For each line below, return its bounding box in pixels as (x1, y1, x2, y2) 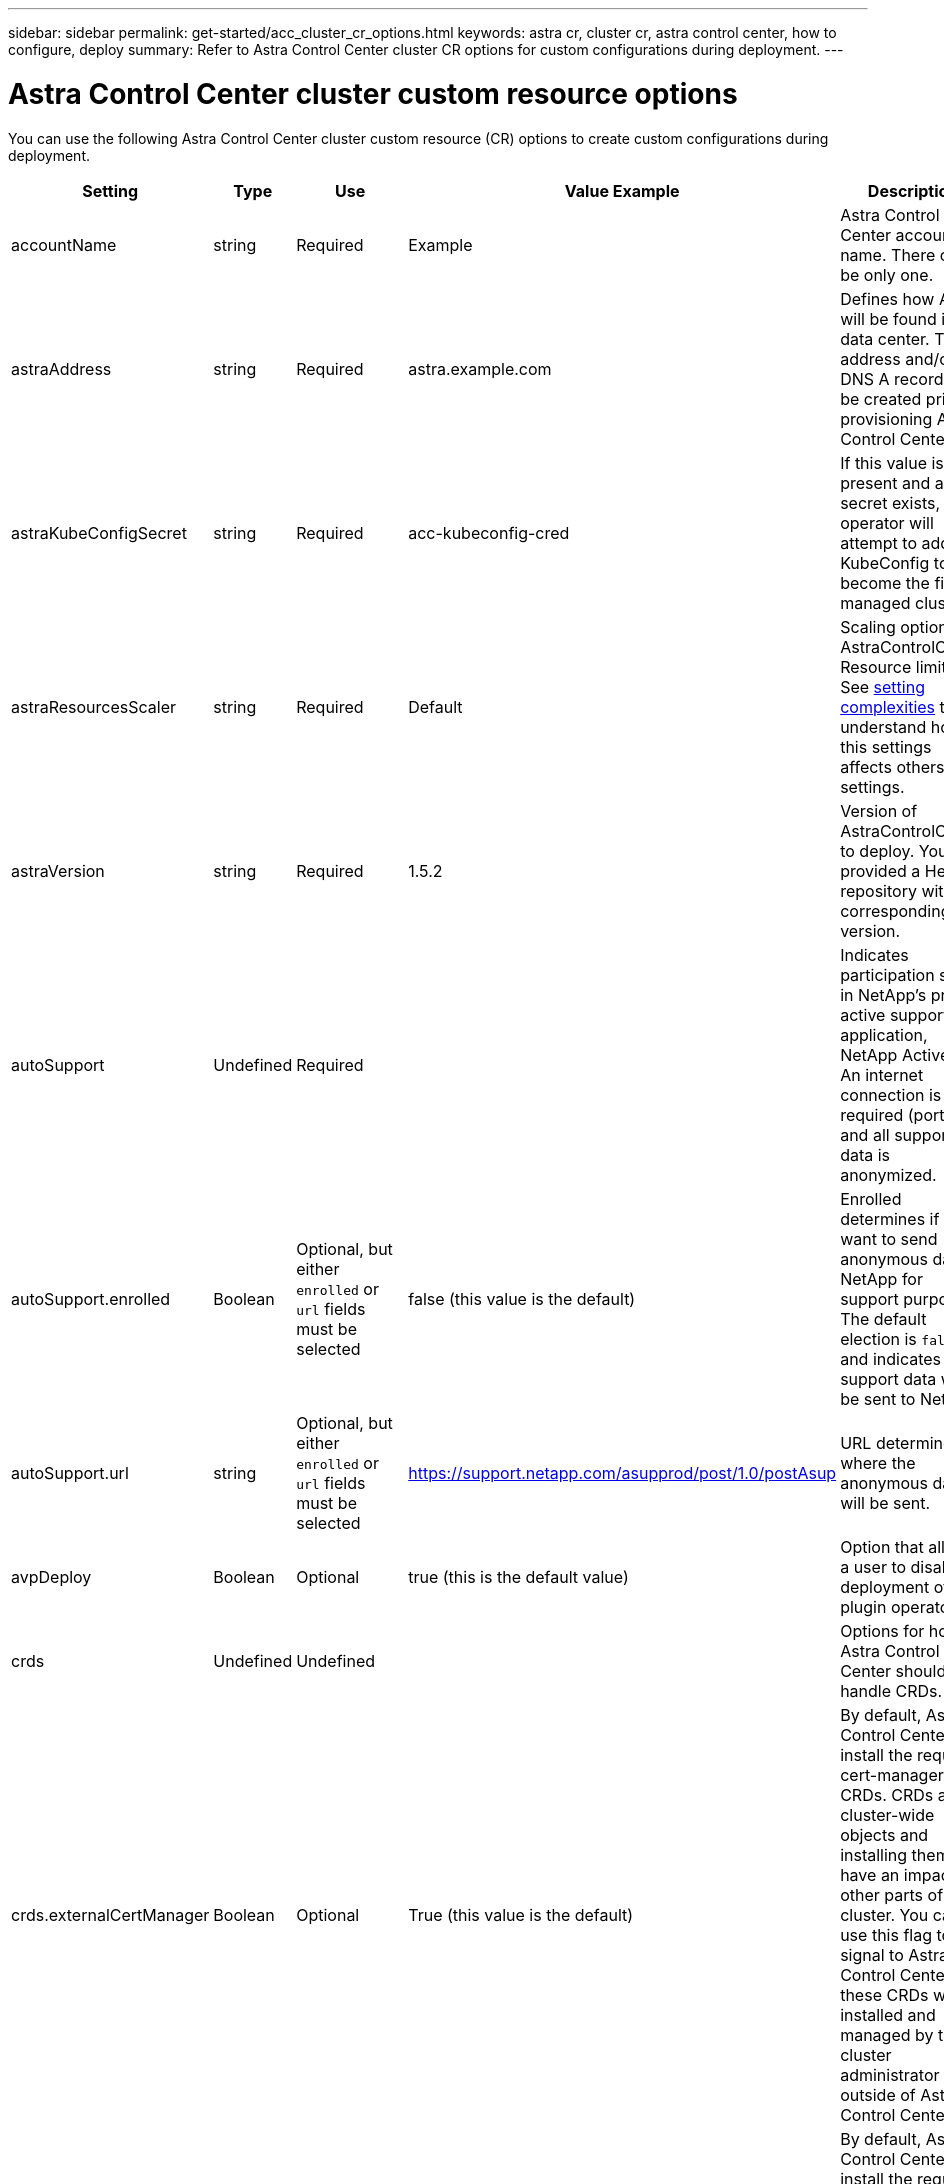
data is (840, 1144, 891, 1165)
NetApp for (840, 1268, 923, 1289)
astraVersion (11, 860, 105, 881)
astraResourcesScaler (11, 696, 177, 717)
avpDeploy (11, 1566, 92, 1587)
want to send (840, 1228, 938, 1249)
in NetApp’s (840, 984, 927, 1005)
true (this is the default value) (408, 1566, 629, 1587)
